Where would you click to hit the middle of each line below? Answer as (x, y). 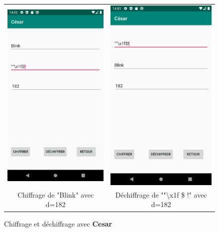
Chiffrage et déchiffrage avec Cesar (58, 223)
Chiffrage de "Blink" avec (56, 194)
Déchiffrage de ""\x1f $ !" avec (161, 194)
